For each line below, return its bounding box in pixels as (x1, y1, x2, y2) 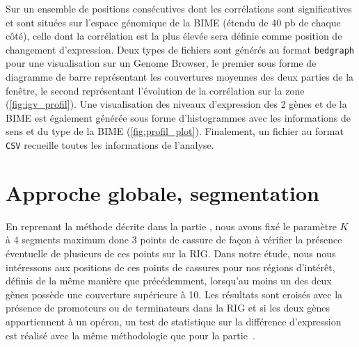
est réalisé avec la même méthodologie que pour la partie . (6, 328, 255, 342)
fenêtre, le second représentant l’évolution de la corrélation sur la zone (6, 83, 305, 97)
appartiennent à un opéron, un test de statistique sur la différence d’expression (6, 314, 342, 328)
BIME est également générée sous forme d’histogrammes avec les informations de (6, 110, 351, 124)
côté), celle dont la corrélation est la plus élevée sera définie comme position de (6, 29, 342, 43)
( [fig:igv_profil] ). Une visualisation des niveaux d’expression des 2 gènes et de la (6, 97, 347, 111)
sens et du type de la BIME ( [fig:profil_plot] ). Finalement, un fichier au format (6, 124, 344, 138)
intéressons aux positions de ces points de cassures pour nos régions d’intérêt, (6, 259, 335, 274)
